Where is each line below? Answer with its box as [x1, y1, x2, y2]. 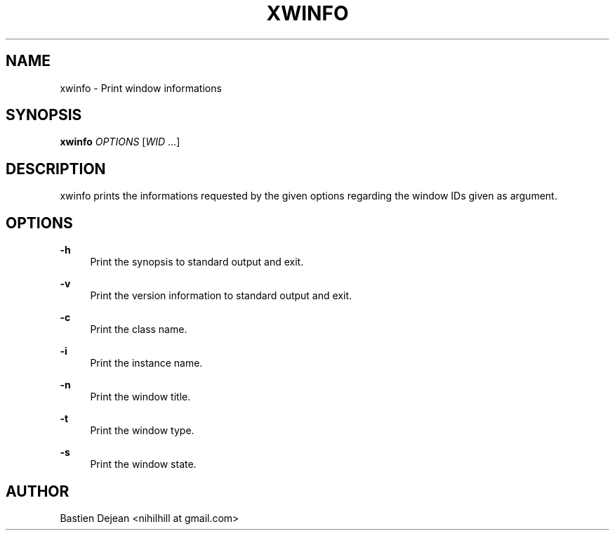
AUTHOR [6, 482, 70, 500]
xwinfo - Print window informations [60, 81, 222, 94]
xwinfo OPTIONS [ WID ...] [60, 136, 180, 148]
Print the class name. [90, 323, 187, 336]
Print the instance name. [90, 357, 203, 370]
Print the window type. [90, 424, 194, 437]
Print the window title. [90, 391, 191, 403]
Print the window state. [90, 458, 197, 471]
